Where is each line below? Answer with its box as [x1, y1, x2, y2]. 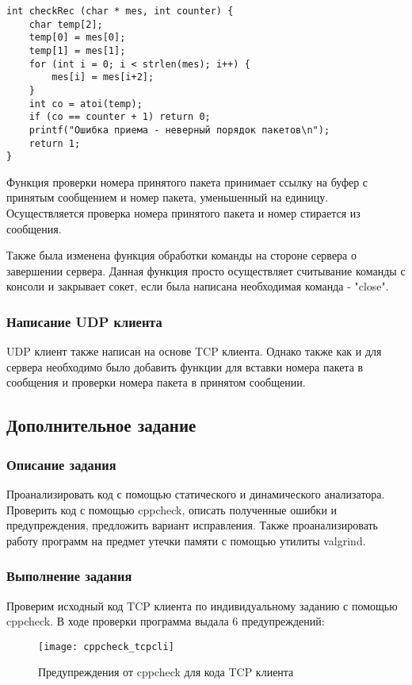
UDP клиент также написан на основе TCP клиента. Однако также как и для [6, 343, 382, 360]
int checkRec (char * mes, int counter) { [6, 6, 234, 17]
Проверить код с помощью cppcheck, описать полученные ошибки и [6, 501, 338, 518]
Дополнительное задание [6, 413, 196, 437]
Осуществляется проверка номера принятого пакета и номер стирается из [6, 205, 360, 221]
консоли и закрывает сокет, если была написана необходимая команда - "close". [6, 278, 389, 294]
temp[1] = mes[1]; [29, 44, 126, 56]
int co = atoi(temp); [29, 98, 143, 110]
